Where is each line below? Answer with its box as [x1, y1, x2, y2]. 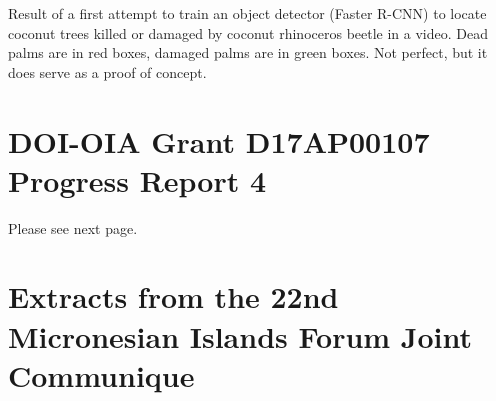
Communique [8, 354, 195, 395]
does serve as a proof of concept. [8, 61, 207, 82]
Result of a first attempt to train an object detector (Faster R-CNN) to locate [8, 3, 487, 23]
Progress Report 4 [8, 159, 267, 200]
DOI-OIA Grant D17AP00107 [8, 120, 430, 161]
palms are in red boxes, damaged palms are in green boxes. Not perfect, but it [8, 42, 488, 63]
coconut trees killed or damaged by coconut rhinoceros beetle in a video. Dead [8, 22, 488, 43]
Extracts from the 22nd [8, 276, 339, 317]
